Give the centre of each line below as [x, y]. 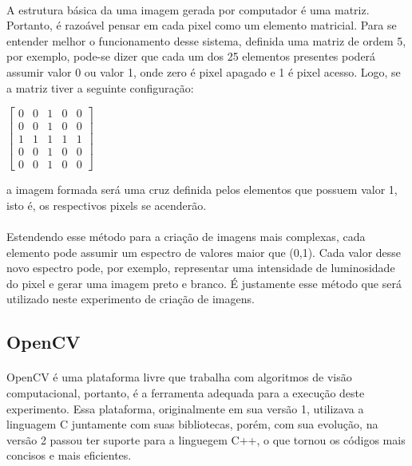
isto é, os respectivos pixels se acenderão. [107, 205]
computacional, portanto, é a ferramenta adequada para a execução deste [186, 393]
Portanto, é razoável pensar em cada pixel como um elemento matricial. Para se [202, 25]
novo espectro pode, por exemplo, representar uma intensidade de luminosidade [201, 268]
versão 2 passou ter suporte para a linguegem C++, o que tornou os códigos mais [206, 439]
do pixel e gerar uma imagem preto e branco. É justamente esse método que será [204, 283]
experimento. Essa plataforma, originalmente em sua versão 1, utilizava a [185, 408]
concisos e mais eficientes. [69, 455]
